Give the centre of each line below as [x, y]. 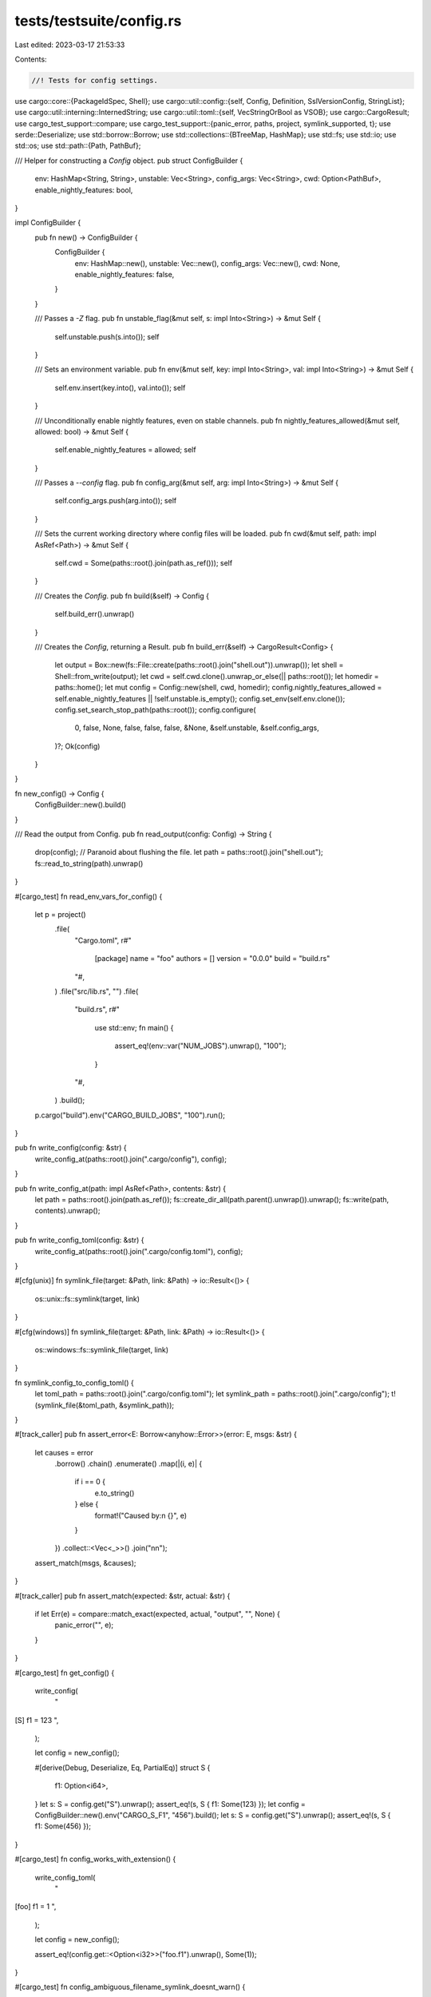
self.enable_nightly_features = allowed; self [125, 450]
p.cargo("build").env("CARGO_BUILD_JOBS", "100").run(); [130, 1115]
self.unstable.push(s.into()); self [107, 336]
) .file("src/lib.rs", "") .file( [97, 991]
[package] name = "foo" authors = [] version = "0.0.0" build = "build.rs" [212, 959]
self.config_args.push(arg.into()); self [116, 501]
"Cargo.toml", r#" [103, 940]
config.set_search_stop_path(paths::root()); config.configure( [155, 709]
